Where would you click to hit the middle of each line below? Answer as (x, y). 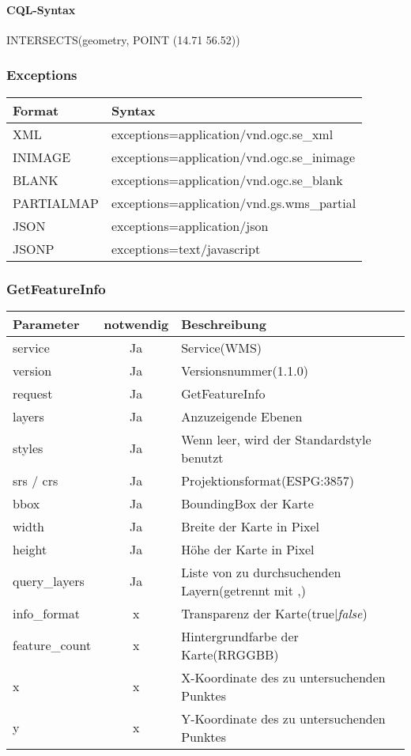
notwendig (136, 323)
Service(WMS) (222, 347)
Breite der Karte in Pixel (251, 526)
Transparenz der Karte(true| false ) (274, 613)
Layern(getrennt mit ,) (243, 590)
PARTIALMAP (56, 202)
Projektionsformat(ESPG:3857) (268, 480)
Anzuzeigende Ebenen (242, 416)
